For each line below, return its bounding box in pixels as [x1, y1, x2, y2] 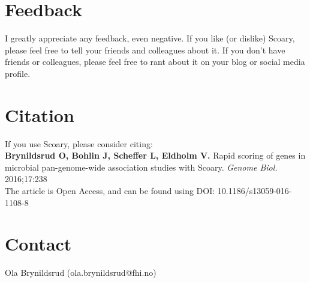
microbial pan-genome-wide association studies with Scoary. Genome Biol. [5, 160, 278, 173]
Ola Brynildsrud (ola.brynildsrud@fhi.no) [5, 266, 156, 279]
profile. [5, 67, 31, 79]
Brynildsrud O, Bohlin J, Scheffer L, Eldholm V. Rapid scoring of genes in [5, 149, 306, 162]
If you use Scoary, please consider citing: [5, 137, 153, 150]
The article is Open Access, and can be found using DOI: [5, 184, 215, 196]
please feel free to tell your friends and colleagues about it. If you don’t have [5, 43, 285, 56]
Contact [5, 231, 72, 256]
